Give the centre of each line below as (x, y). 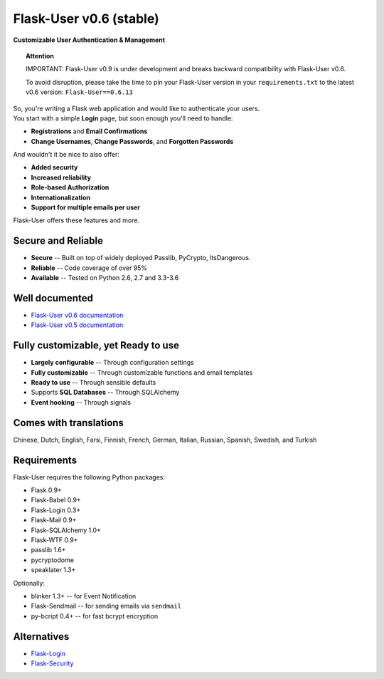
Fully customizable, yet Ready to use (96, 346)
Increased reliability (61, 177)
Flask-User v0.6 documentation (77, 315)
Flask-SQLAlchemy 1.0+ (66, 530)
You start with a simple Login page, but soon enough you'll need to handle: (123, 118)
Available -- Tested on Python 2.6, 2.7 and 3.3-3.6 (105, 278)
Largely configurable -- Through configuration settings (113, 363)
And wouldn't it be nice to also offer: (66, 155)
